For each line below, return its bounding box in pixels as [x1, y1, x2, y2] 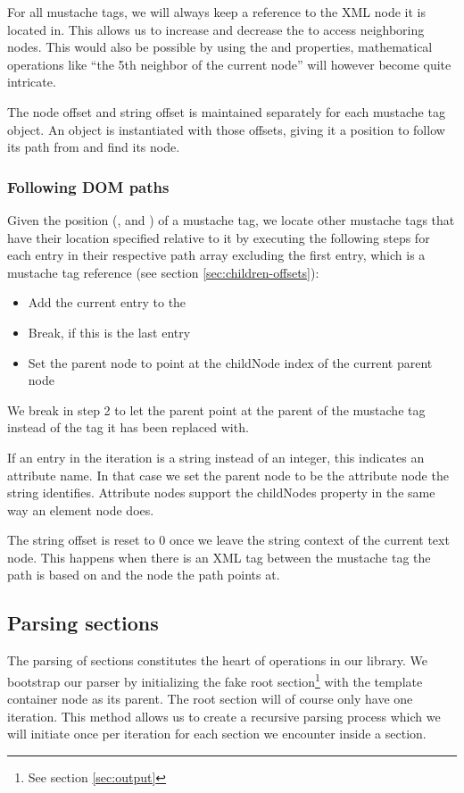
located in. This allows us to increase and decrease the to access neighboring [7, 20, 425, 38]
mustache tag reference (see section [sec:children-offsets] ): [7, 263, 319, 281]
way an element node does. [7, 500, 154, 519]
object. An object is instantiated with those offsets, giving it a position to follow [7, 120, 445, 138]
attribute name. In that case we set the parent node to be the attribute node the [7, 465, 449, 484]
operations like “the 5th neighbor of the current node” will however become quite [7, 54, 452, 73]
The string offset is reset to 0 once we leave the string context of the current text [7, 530, 450, 549]
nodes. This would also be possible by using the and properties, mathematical [7, 38, 433, 56]
